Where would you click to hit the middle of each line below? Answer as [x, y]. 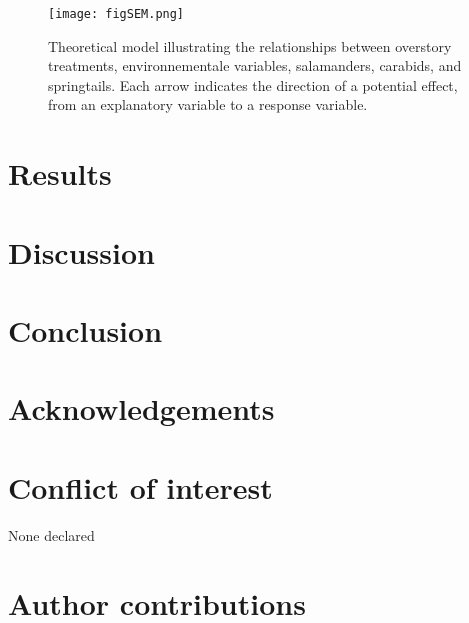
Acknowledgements [141, 408]
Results [60, 173]
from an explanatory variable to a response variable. [208, 104]
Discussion [81, 251]
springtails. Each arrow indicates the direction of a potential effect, [253, 84]
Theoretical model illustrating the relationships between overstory [250, 45]
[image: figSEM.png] [116, 14]
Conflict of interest [140, 486]
